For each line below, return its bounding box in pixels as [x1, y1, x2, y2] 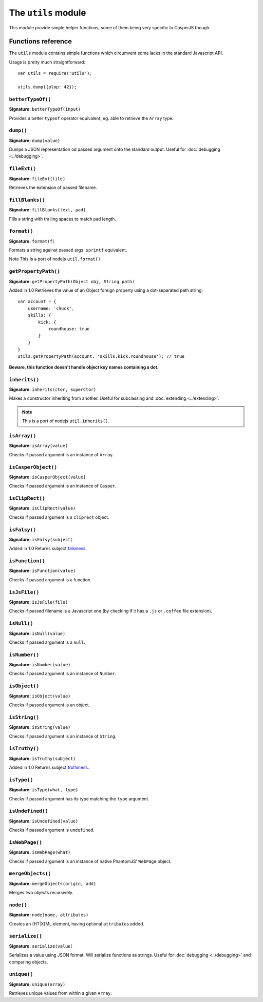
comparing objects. [9, 959, 48, 965]
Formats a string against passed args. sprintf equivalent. [9, 247, 128, 253]
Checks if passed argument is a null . [9, 639, 85, 645]
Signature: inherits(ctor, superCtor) [9, 387, 96, 392]
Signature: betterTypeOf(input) [9, 106, 81, 112]
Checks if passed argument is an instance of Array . [9, 451, 114, 457]
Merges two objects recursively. [9, 890, 74, 896]
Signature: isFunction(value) [9, 568, 76, 573]
